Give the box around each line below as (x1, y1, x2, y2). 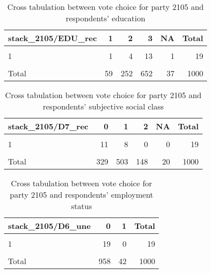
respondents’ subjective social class (43, 101, 164, 112)
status (71, 200, 92, 212)
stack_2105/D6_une (8, 220, 91, 231)
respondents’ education (66, 12, 145, 24)
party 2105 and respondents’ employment (9, 189, 153, 200)
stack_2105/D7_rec (8, 120, 89, 132)
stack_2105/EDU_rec (8, 32, 97, 44)
